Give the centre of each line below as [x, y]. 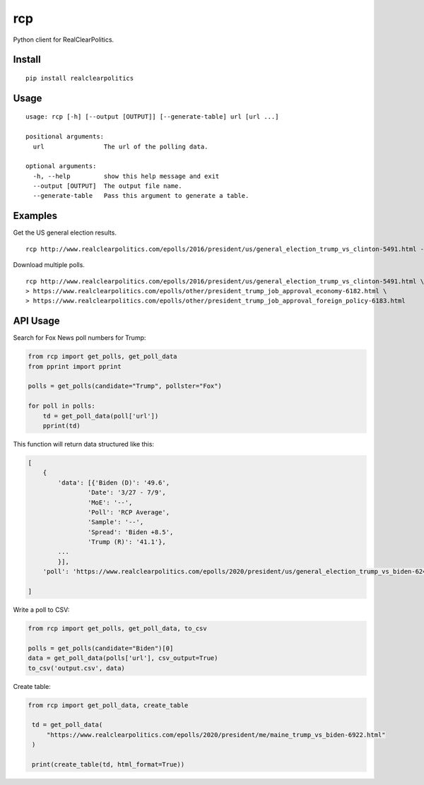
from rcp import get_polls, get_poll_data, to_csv [118, 628]
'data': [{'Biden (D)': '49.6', [113, 483]
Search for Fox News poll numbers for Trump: [79, 338]
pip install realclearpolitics [80, 78]
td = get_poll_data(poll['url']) [101, 416]
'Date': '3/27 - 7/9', [126, 492]
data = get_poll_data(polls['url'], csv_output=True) [123, 658]
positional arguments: [65, 137]
